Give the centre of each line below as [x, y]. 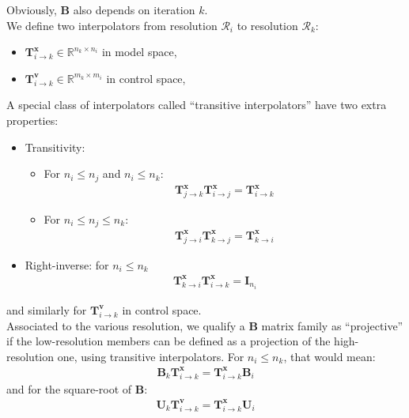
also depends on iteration [134, 9]
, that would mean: [329, 356]
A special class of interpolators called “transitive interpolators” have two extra [197, 105]
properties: [32, 120]
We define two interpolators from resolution [112, 25]
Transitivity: [55, 147]
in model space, [139, 52]
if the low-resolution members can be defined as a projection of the [169, 341]
